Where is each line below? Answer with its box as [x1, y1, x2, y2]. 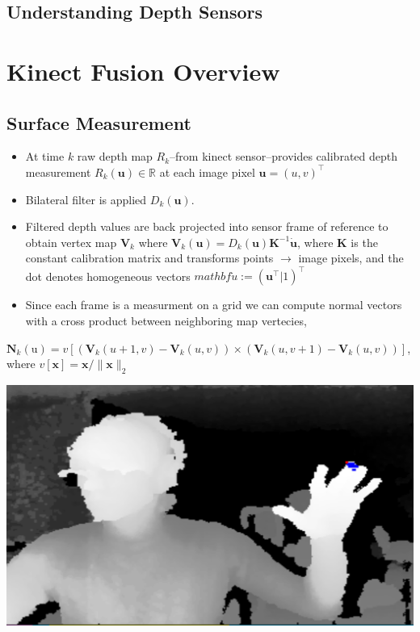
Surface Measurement [6, 110, 191, 135]
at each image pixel [159, 163, 255, 180]
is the [351, 233, 378, 250]
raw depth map [77, 148, 153, 165]
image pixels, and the [298, 249, 404, 266]
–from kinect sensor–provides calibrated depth [170, 148, 398, 165]
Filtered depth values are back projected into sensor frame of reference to [25, 218, 388, 235]
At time [25, 148, 65, 165]
